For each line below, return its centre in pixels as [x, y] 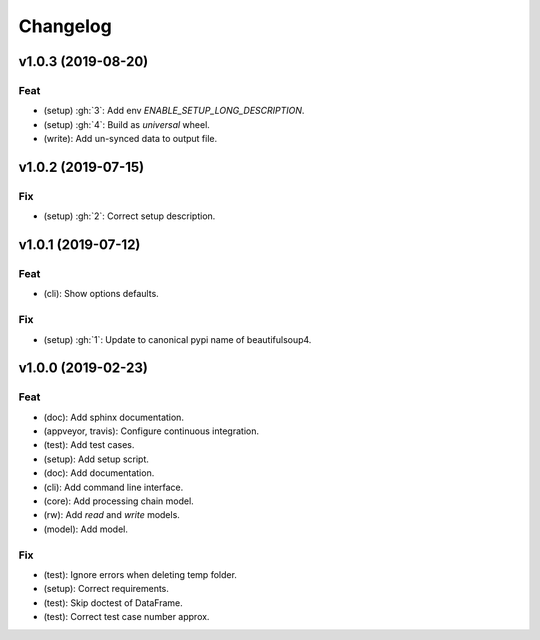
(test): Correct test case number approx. [126, 617]
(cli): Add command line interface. [113, 487]
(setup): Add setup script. [96, 459]
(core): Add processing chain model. [118, 501]
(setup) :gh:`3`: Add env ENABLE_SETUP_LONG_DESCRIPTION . [174, 111]
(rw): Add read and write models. [111, 515]
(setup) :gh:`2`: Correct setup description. [129, 216]
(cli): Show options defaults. [101, 294]
